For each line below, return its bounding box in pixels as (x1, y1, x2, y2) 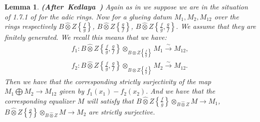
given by (59, 86, 84, 96)
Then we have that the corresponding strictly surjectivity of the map (4, 76, 212, 86)
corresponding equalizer (4, 95, 75, 106)
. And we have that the (146, 86, 215, 96)
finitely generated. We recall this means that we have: (4, 32, 167, 42)
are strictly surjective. (88, 106, 155, 117)
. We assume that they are (176, 21, 256, 31)
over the (214, 11, 239, 21)
